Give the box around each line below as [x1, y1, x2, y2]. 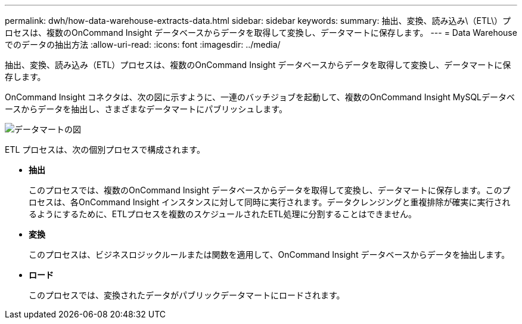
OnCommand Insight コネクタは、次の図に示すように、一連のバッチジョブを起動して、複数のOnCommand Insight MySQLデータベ [5, 92, 515, 102]
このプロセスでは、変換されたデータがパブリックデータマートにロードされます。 [29, 290, 345, 300]
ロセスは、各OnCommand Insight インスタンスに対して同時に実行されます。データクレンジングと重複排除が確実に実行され [29, 197, 511, 207]
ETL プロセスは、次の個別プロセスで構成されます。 [5, 144, 205, 155]
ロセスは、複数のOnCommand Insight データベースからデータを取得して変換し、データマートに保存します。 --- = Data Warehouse [5, 27, 517, 38]
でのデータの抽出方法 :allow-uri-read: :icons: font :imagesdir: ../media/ [5, 39, 281, 50]
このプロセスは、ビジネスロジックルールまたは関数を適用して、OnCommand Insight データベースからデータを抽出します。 [29, 249, 510, 260]
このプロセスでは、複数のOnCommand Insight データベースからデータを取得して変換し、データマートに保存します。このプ [29, 185, 511, 195]
